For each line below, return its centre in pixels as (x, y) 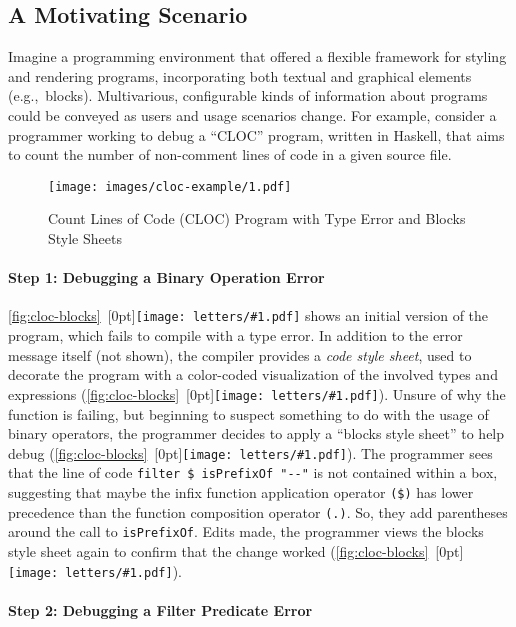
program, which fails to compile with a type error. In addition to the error (235, 335)
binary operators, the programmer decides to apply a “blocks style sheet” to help (256, 433)
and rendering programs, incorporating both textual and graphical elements (240, 75)
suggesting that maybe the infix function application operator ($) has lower (241, 492)
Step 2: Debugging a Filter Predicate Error (160, 609)
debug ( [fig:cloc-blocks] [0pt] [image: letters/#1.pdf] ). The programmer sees (250, 452)
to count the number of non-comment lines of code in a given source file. (230, 154)
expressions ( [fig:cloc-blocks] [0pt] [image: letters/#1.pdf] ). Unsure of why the (257, 393)
